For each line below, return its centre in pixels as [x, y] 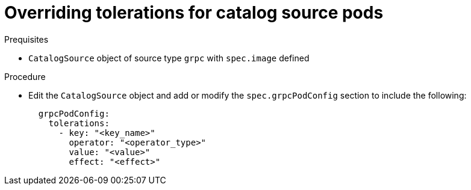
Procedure [25, 76]
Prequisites [27, 39]
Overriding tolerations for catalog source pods [194, 13]
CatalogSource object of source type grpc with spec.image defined [169, 58]
